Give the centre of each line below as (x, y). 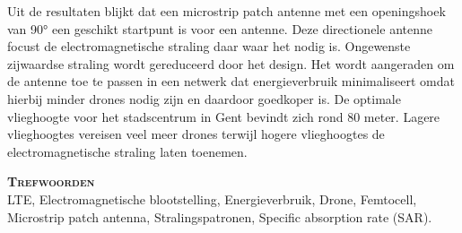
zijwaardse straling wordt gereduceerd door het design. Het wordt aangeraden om (231, 63)
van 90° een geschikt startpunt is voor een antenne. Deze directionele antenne (220, 28)
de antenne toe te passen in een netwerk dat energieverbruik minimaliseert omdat (231, 81)
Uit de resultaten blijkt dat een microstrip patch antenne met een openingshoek (227, 11)
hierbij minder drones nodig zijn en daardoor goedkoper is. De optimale (204, 98)
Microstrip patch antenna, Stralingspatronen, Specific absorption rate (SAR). (220, 216)
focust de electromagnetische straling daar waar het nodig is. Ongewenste (209, 46)
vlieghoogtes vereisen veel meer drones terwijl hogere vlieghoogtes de (196, 134)
